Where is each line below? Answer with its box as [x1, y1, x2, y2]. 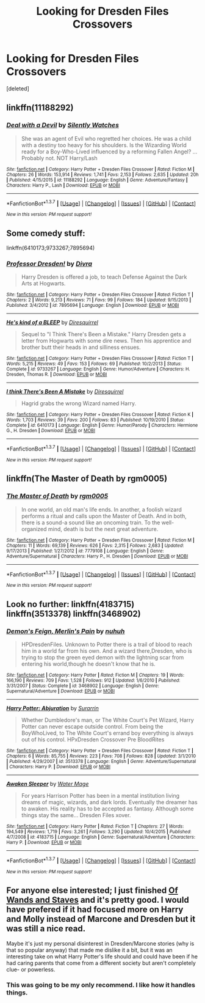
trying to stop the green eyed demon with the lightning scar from [21, 654, 184, 661]
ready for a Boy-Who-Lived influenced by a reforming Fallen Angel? [21, 148, 192, 155]
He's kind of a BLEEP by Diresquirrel [6, 319, 99, 326]
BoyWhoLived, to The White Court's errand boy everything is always [21, 729, 194, 737]
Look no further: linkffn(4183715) [6, 599, 135, 609]
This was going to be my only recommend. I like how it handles [6, 981, 196, 990]
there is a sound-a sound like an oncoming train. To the [21, 518, 160, 526]
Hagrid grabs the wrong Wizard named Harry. [21, 400, 137, 407]
